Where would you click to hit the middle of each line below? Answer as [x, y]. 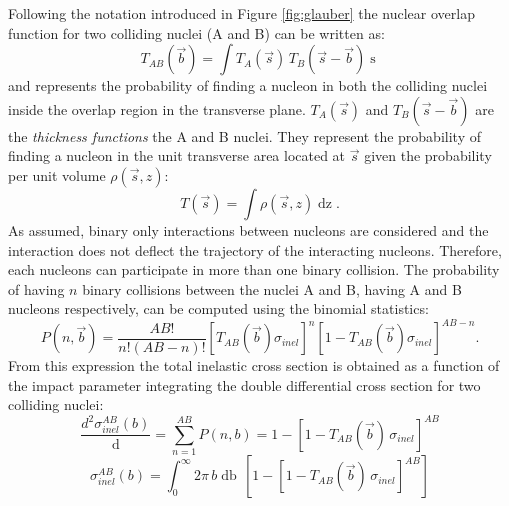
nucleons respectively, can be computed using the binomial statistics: [218, 308]
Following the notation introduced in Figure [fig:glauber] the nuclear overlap [241, 13]
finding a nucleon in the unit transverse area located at [177, 155]
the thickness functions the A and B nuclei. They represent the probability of [244, 135]
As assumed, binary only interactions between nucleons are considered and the [248, 229]
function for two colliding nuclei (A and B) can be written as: [196, 32]
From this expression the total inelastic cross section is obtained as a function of [254, 365]
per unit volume [57, 174]
